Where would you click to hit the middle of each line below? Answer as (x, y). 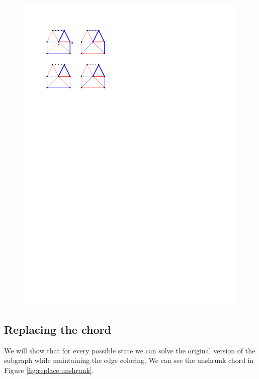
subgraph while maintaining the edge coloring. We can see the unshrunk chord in (129, 360)
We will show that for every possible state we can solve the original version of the (130, 350)
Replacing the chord (58, 329)
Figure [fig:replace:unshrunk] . (49, 370)
